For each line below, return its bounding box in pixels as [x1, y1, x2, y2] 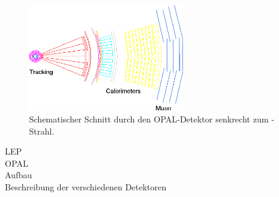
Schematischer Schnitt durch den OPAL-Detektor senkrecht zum [29, 112, 269, 125]
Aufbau [5, 169, 32, 181]
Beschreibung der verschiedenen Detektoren [5, 180, 167, 193]
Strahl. [29, 124, 55, 137]
